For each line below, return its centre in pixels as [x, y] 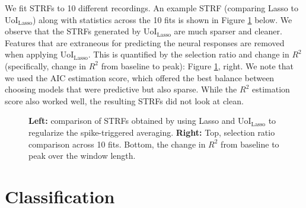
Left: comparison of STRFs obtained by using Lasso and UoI [140, 121]
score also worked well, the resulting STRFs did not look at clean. [124, 100]
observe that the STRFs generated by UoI [81, 31]
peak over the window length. [82, 156]
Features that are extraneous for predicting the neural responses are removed [145, 42]
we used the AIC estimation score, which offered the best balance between [140, 77]
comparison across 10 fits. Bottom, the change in [117, 144]
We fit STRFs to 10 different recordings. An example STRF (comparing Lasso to [152, 8]
